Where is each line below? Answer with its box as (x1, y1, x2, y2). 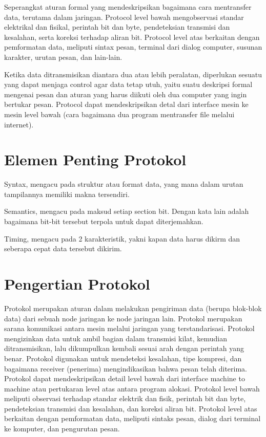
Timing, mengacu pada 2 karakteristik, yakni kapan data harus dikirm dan (4, 233, 240, 244)
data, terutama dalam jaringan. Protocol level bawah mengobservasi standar (4, 11, 244, 22)
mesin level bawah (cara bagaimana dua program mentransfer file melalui (4, 108, 235, 119)
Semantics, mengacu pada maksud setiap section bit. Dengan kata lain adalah (4, 206, 249, 216)
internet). (4, 119, 34, 129)
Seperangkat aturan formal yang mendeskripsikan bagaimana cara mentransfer (4, 2, 252, 12)
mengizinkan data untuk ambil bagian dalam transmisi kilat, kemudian (4, 333, 228, 343)
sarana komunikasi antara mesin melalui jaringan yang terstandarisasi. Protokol (4, 323, 255, 334)
